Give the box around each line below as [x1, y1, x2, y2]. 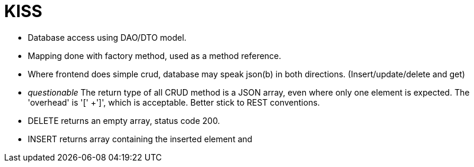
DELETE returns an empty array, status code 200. [28, 115, 220, 126]
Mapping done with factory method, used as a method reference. [28, 50, 282, 61]
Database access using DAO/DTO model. [28, 32, 187, 42]
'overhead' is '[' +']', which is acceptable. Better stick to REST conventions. [28, 97, 320, 107]
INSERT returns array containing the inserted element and [28, 133, 253, 144]
